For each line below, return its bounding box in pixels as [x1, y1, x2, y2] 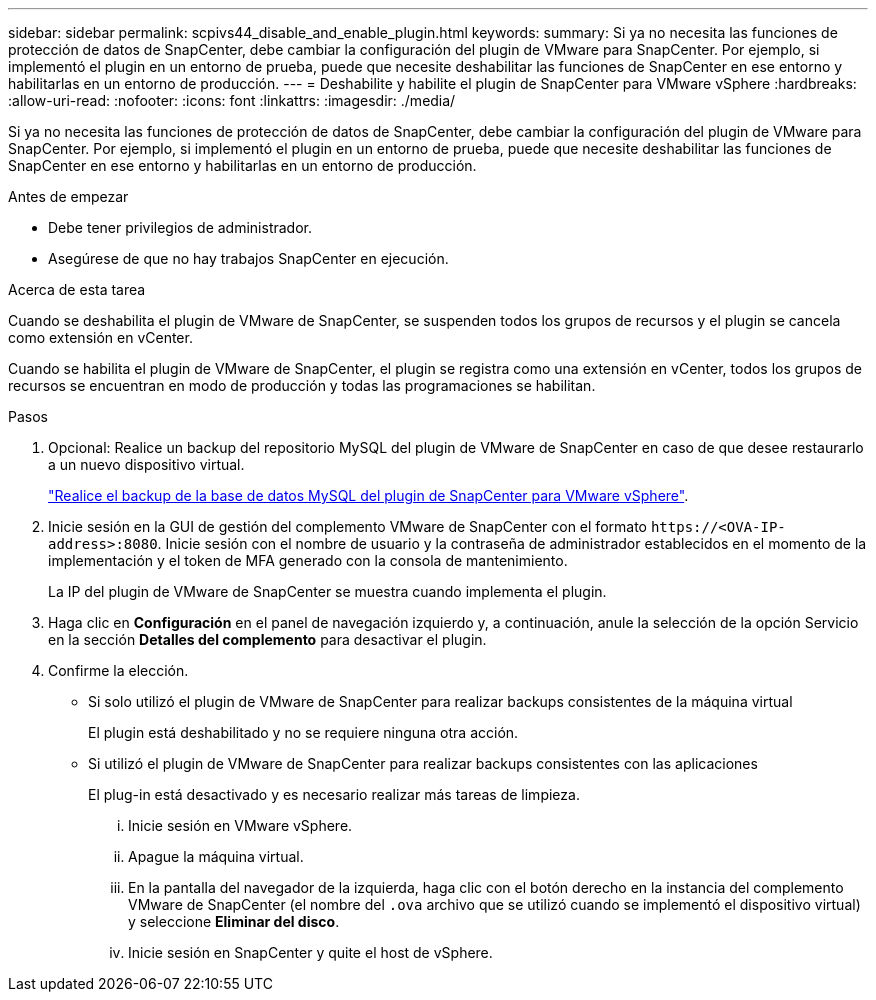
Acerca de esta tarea [8, 281, 146, 298]
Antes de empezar [8, 188, 129, 205]
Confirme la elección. [48, 662, 189, 679]
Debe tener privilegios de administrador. [48, 219, 312, 236]
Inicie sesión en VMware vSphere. [128, 817, 353, 834]
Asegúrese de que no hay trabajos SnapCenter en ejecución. [48, 250, 449, 267]
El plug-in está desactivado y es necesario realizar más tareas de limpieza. [88, 786, 580, 803]
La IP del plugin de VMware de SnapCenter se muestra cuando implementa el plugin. [48, 583, 607, 600]
